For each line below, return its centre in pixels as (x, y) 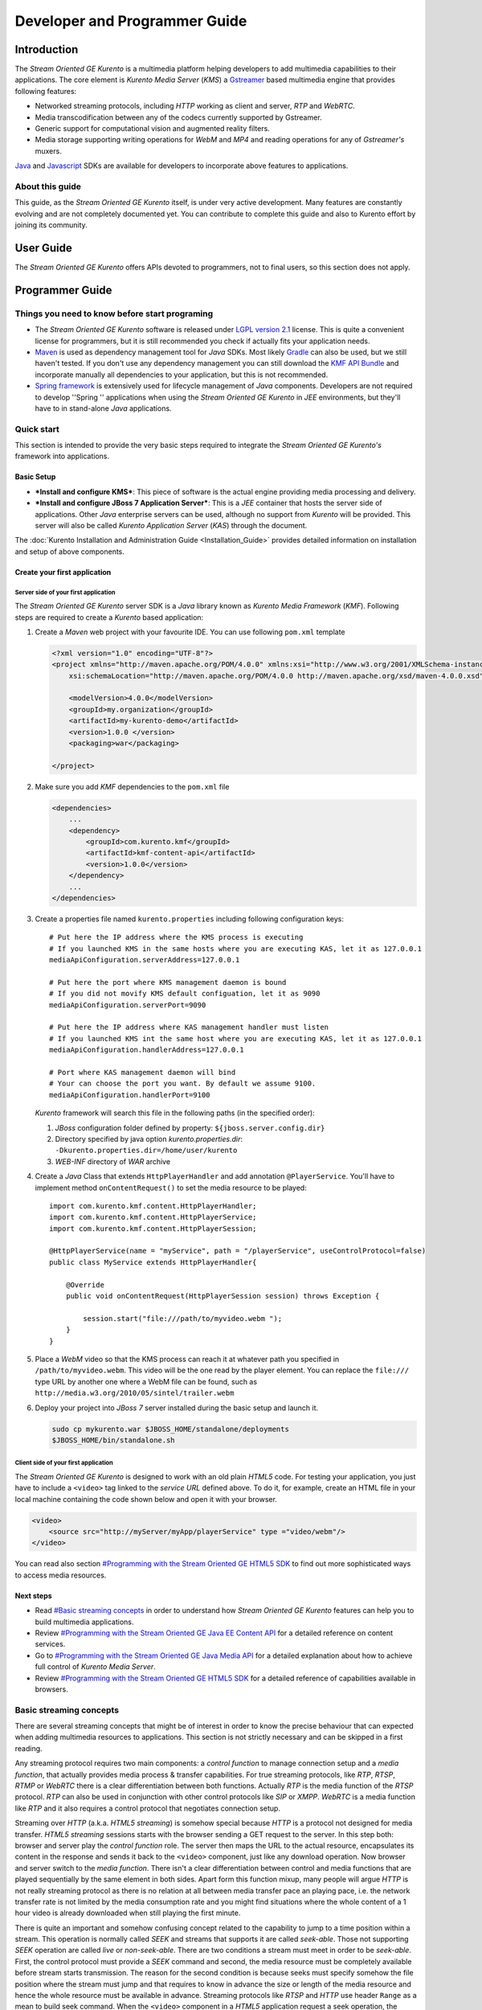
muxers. (48, 151)
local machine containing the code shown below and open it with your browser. (146, 1499)
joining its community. (51, 225)
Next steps (33, 1595)
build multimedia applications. (84, 1622)
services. (50, 1644)
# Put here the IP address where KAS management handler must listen (189, 1028)
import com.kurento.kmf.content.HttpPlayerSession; (153, 1229)
